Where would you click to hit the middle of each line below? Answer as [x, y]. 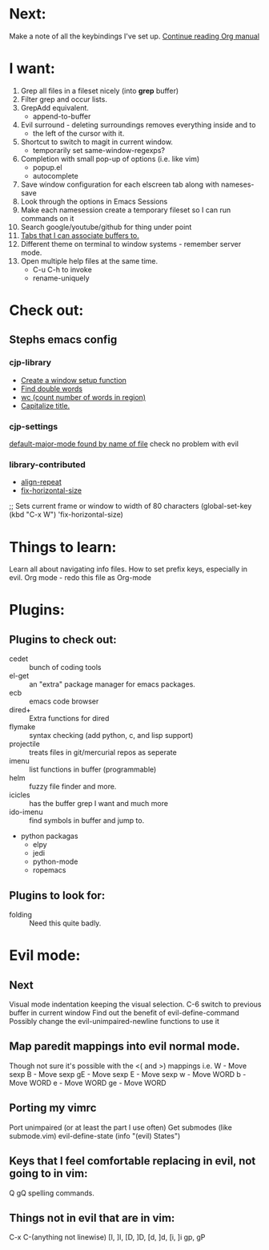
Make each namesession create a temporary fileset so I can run [126, 210]
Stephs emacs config [63, 340]
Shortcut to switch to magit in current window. [96, 142]
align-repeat [41, 482]
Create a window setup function [74, 380]
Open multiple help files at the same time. [89, 260]
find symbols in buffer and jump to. [87, 821]
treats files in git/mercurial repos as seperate [103, 752]
